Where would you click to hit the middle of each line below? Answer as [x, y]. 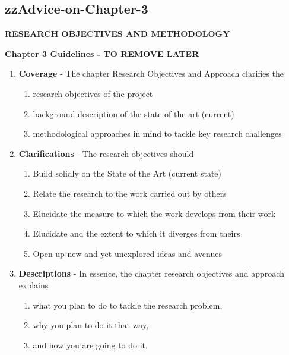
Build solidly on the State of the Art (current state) [127, 173]
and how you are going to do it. [90, 345]
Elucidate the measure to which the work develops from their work [154, 213]
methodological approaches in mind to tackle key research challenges [157, 133]
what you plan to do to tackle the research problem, [128, 305]
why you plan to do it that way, [91, 325]
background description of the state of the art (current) [134, 113]
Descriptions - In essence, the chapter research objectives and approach [151, 273]
